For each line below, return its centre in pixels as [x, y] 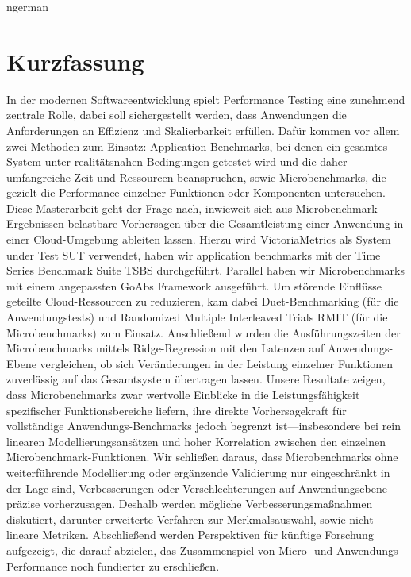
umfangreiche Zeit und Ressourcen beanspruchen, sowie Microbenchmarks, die [196, 177]
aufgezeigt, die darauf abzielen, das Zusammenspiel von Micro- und [170, 550]
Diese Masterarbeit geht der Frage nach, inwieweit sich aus [150, 208]
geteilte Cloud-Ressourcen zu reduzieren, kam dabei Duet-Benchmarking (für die [203, 301]
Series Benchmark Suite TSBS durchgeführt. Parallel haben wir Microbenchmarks [206, 270]
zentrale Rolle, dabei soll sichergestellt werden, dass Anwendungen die [177, 115]
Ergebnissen [35, 223]
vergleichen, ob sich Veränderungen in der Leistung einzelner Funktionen [217, 363]
